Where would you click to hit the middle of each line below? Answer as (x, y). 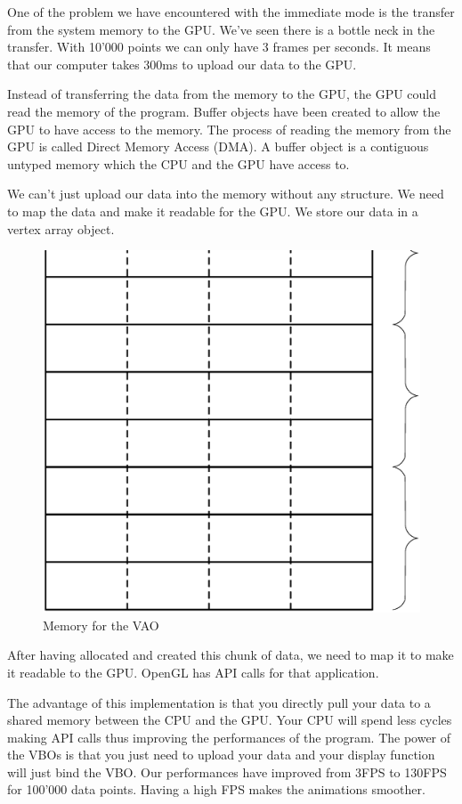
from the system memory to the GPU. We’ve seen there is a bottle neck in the (221, 29)
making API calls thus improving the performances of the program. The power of (229, 737)
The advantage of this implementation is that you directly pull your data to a (219, 702)
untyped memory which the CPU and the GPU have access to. (178, 163)
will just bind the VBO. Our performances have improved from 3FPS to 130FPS (227, 772)
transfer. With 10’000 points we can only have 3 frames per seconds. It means (219, 47)
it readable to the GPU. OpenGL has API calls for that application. (193, 672)
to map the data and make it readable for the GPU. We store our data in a (213, 211)
